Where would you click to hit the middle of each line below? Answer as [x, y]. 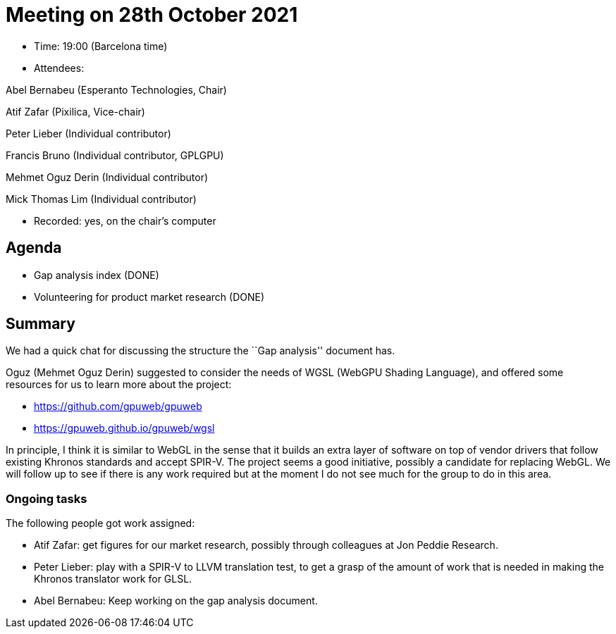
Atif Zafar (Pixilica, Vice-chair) [75, 111]
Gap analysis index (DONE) [97, 275]
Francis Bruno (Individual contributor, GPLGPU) [115, 155]
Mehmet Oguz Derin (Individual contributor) [107, 177]
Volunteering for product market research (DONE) [149, 297]
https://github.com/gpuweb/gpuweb [118, 406]
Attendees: [59, 68]
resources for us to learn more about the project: [119, 385]
